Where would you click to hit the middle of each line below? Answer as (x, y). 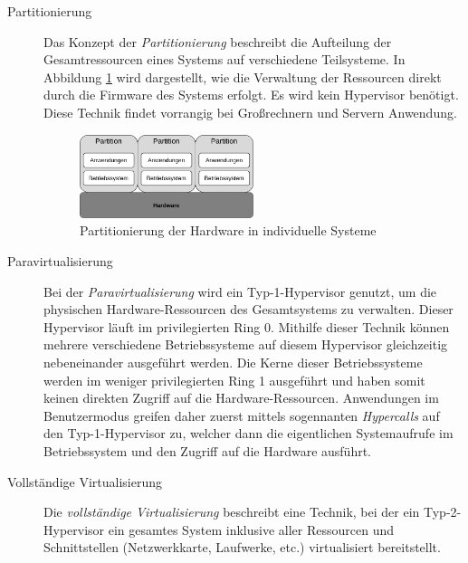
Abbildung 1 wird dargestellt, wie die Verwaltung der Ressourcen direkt (243, 76)
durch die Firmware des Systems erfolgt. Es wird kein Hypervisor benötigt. (251, 95)
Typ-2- (443, 512)
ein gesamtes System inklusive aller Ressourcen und (251, 529)
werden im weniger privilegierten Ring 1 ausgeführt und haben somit (234, 380)
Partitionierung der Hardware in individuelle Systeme (228, 230)
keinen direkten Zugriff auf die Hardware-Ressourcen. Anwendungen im (241, 398)
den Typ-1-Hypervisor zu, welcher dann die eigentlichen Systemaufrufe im (248, 433)
